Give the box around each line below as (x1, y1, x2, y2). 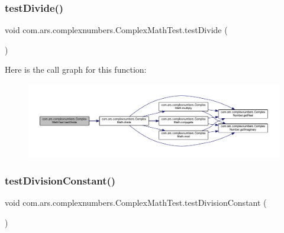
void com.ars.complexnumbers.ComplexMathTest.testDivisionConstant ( (5, 196, 267, 209)
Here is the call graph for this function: (5, 63, 147, 76)
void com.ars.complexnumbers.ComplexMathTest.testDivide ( (5, 24, 228, 36)
